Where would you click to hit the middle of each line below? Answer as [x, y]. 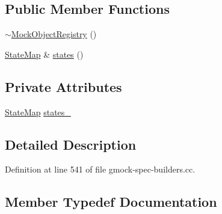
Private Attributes [63, 86]
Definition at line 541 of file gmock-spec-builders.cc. [100, 169]
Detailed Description [71, 144]
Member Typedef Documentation [111, 202]
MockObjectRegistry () [54, 34]
